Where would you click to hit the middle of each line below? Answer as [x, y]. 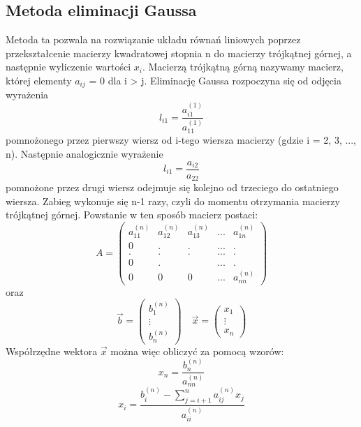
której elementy [39, 80]
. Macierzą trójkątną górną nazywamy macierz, [243, 67]
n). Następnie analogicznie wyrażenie [84, 153]
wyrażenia [27, 95]
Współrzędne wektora [52, 351]
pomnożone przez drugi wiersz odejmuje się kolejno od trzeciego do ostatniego [172, 187]
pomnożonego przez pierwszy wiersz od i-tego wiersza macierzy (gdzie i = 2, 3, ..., [181, 140]
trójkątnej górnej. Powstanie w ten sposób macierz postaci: [132, 215]
